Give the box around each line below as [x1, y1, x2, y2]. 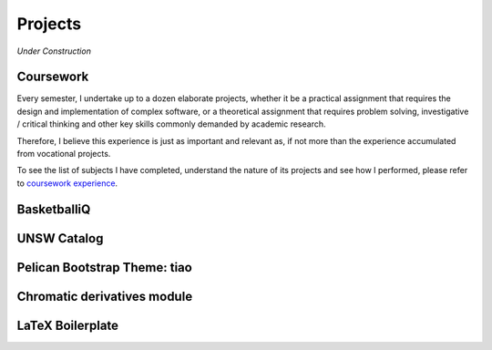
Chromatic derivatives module [16, 288, 193, 304]
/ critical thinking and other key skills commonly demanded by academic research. [16, 118, 326, 129]
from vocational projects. [16, 149, 111, 160]
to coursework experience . [16, 178, 118, 189]
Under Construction [16, 46, 91, 57]
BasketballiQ [16, 201, 91, 217]
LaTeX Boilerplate [16, 317, 118, 333]
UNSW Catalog [16, 231, 104, 246]
